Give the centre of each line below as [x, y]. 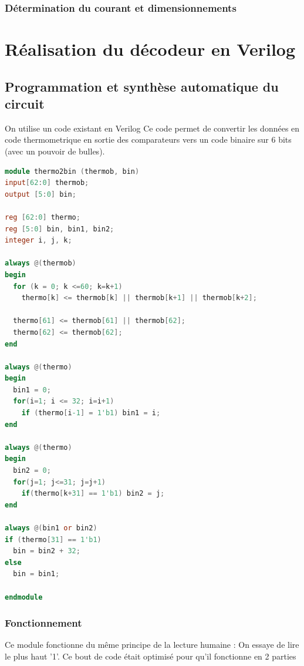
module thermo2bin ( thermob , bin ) [72, 171]
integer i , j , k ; [38, 240]
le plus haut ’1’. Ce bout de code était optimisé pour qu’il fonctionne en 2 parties [151, 656]
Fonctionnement [43, 623]
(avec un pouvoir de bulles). [55, 151]
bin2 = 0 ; [32, 471]
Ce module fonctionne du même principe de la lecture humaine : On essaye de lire [152, 645]
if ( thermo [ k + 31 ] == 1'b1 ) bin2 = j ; [93, 494]
